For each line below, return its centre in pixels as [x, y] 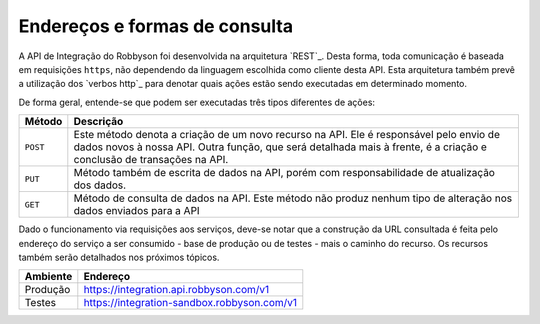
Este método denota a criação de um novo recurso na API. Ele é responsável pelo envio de [286, 135]
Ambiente [48, 277]
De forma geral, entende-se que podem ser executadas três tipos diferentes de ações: [196, 102]
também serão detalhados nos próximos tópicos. [119, 257]
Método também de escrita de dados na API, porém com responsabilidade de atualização [284, 173]
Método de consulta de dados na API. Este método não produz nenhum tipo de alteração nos [293, 198]
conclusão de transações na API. [151, 160]
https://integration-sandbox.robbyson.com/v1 [190, 303]
